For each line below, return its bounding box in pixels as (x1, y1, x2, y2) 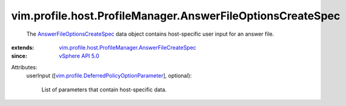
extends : (11, 44, 35, 51)
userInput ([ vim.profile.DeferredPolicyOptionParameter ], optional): (26, 72, 192, 79)
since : (11, 52, 27, 60)
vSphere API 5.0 (59, 52, 99, 60)
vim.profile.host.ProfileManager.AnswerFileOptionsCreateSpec (11, 9, 341, 22)
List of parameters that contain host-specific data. (41, 85, 167, 93)
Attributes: (11, 64, 38, 71)
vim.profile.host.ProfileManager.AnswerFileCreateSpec (59, 44, 196, 51)
